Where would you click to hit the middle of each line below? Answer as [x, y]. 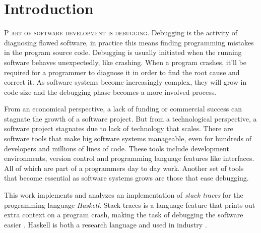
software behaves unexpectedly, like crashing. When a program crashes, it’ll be [125, 62]
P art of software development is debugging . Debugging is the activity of [121, 33]
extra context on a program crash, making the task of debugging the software [124, 215]
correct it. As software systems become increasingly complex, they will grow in [125, 82]
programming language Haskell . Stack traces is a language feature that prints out [130, 205]
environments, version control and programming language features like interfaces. [129, 158]
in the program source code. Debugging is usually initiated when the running [123, 52]
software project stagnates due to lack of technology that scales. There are [119, 128]
